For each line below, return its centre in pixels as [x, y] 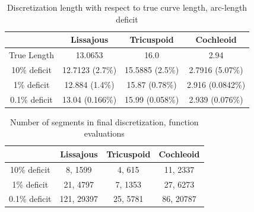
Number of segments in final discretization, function [104, 121]
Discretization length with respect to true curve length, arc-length [127, 7]
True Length [32, 55]
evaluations [104, 133]
